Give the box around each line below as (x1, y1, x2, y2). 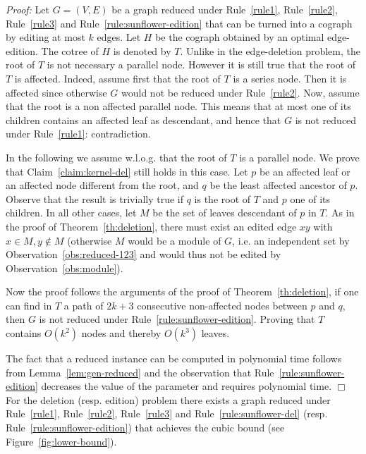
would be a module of (128, 233, 221, 247)
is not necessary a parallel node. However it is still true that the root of (47, 57, 356, 72)
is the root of (194, 191, 251, 206)
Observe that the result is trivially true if (6, 191, 184, 206)
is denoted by (113, 43, 171, 58)
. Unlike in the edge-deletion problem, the (180, 43, 360, 58)
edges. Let (97, 30, 141, 44)
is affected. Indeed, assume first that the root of (14, 70, 221, 85)
